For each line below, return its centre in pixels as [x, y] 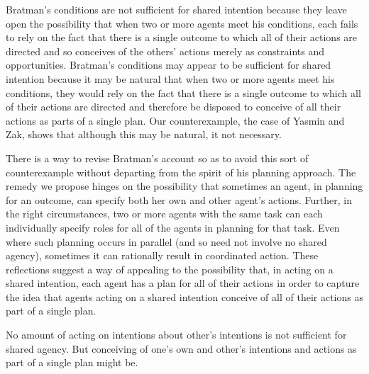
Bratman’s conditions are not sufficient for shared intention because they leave [176, 9]
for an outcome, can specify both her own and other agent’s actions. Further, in [179, 199]
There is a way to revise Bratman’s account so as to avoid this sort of [157, 158]
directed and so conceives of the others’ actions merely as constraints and [165, 51]
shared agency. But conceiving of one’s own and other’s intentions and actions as [181, 348]
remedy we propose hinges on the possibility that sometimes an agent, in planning [184, 186]
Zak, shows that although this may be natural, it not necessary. [144, 134]
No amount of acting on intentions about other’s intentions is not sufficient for [176, 335]
